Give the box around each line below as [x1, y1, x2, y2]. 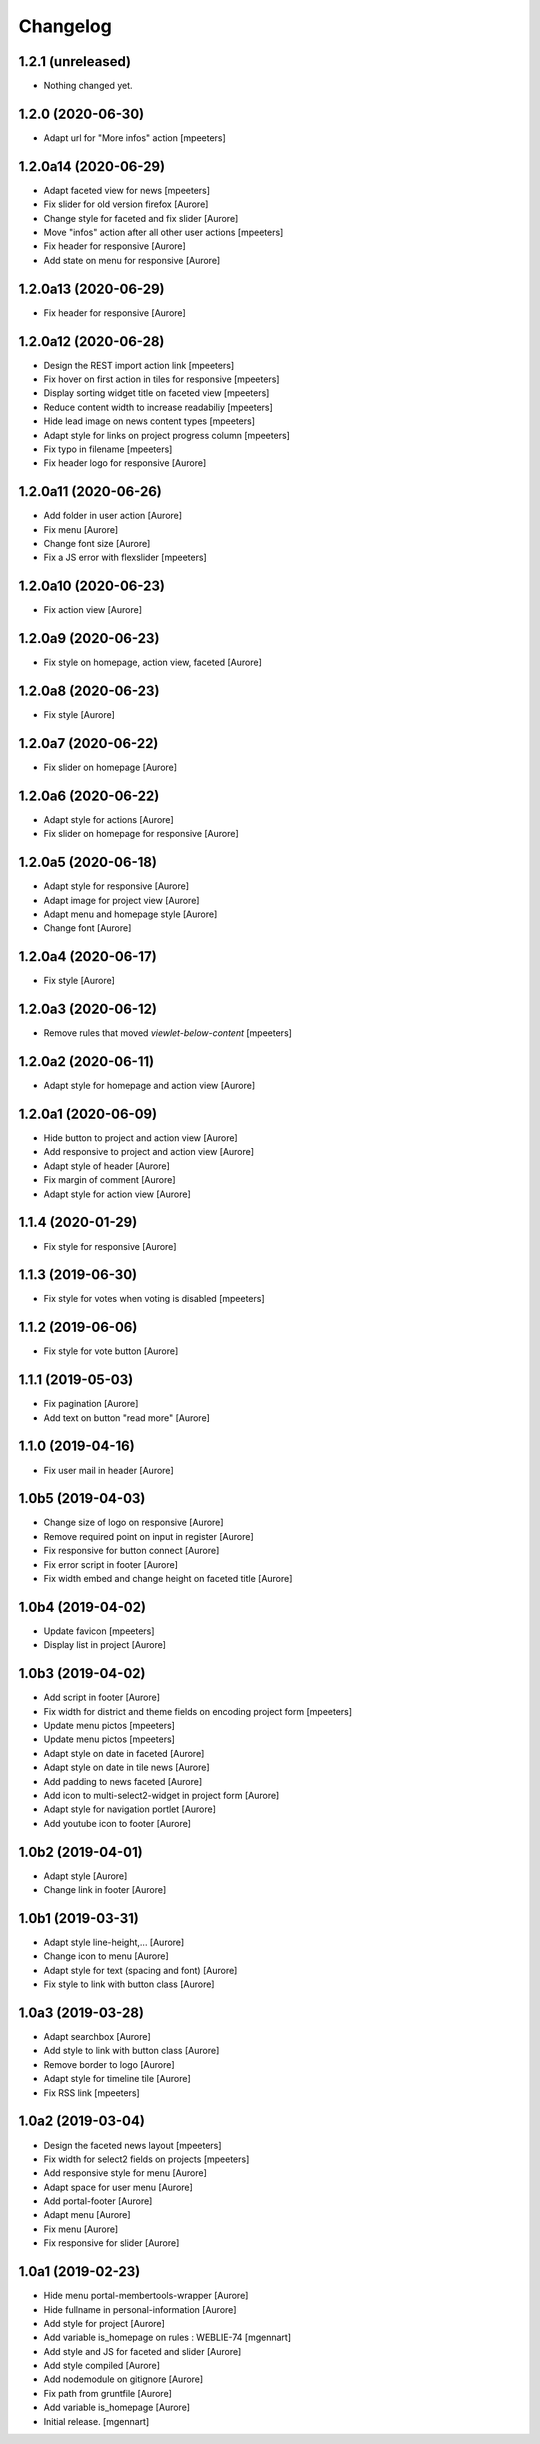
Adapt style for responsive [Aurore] [43, 880, 190, 892]
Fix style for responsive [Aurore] [43, 1240, 177, 1252]
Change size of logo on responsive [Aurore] [43, 1516, 224, 1529]
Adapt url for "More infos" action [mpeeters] [43, 131, 227, 144]
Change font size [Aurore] [43, 538, 151, 550]
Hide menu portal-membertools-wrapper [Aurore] [43, 2290, 249, 2302]
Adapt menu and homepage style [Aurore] [43, 908, 218, 920]
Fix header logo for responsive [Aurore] [43, 457, 207, 469]
